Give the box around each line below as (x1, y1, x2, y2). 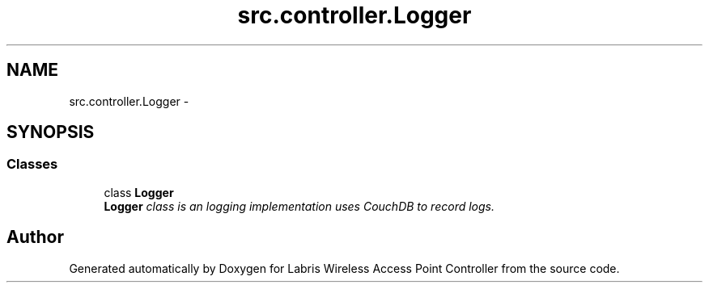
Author (6, 227, 64, 248)
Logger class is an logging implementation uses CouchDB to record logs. (104, 199, 495, 213)
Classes (6, 156, 58, 173)
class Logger (104, 185, 174, 199)
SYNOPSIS (6, 122, 95, 143)
